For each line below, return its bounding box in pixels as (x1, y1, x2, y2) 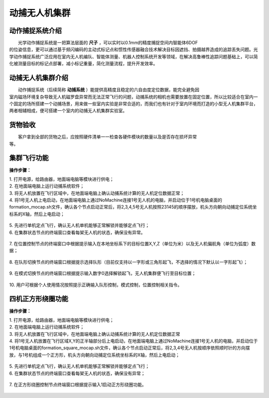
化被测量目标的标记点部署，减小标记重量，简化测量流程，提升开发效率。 (9, 60, 158, 67)
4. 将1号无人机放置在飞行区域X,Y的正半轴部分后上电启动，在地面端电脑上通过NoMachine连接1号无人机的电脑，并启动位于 (9, 338, 259, 344)
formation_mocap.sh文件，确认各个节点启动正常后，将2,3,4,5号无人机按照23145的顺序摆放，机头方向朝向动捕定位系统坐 (9, 204, 257, 210)
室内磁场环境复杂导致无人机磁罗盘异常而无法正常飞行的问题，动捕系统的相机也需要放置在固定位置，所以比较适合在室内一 (9, 94, 258, 100)
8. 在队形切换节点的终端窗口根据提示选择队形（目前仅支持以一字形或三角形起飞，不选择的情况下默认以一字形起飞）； (9, 259, 248, 265)
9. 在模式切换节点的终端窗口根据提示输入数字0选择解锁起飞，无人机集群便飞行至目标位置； (9, 270, 196, 276)
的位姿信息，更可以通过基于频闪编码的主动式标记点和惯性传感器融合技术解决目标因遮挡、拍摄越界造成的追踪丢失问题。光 (9, 46, 258, 52)
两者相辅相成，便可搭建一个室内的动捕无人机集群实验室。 (9, 108, 127, 114)
